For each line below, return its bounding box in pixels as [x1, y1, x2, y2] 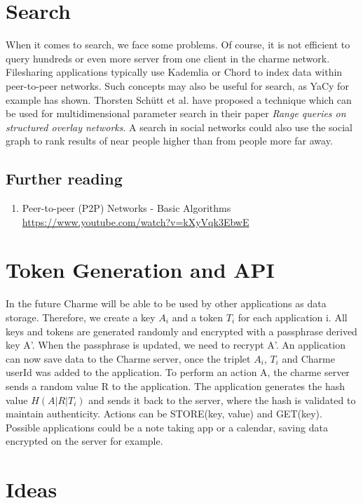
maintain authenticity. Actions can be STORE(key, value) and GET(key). [6, 406, 322, 421]
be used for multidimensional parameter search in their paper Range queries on [6, 106, 346, 121]
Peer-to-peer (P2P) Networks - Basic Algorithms [22, 201, 231, 215]
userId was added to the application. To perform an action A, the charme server [6, 365, 350, 380]
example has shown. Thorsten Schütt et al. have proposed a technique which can [6, 92, 352, 107]
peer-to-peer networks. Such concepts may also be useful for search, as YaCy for [6, 78, 349, 93]
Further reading [6, 168, 123, 189]
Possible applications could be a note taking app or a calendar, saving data [6, 420, 328, 434]
